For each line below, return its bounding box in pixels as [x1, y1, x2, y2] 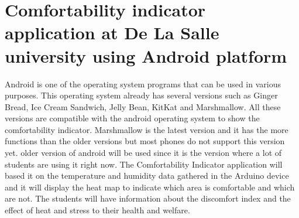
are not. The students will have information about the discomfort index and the [5, 192, 291, 205]
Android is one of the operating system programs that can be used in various [5, 77, 281, 90]
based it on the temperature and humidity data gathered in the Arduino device [5, 169, 289, 182]
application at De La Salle [5, 21, 219, 45]
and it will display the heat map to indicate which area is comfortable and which [5, 180, 295, 193]
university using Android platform [5, 43, 287, 67]
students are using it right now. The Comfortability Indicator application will [5, 158, 283, 170]
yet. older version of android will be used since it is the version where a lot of [5, 147, 282, 159]
